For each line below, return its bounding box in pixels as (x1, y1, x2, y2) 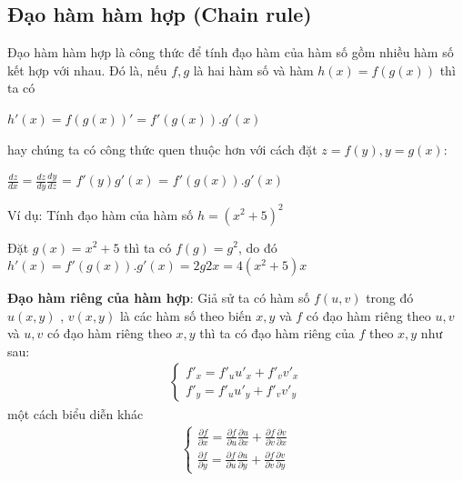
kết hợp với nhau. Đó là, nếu (7, 60, 167, 79)
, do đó (237, 237, 277, 256)
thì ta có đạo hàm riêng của (199, 324, 355, 343)
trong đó (366, 288, 414, 307)
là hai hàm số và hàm (193, 60, 314, 79)
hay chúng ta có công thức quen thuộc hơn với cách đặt (7, 139, 317, 158)
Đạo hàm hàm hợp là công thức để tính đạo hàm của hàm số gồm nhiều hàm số (7, 43, 454, 62)
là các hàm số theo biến (119, 306, 252, 325)
